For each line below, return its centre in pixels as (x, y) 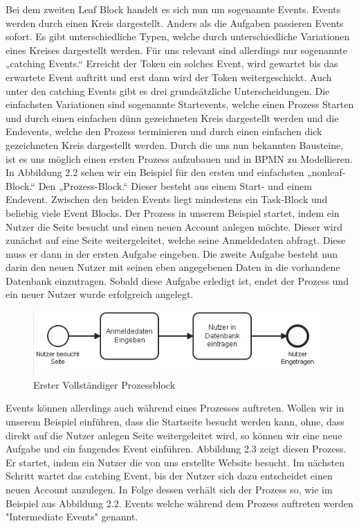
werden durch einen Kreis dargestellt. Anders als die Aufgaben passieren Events (175, 23)
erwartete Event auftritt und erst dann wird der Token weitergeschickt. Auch (169, 77)
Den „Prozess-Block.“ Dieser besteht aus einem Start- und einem (175, 185)
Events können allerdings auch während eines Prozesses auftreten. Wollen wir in (175, 408)
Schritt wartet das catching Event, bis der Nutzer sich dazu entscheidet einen (169, 476)
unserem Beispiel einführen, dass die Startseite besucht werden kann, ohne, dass (175, 422)
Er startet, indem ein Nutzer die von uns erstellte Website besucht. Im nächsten (175, 462)
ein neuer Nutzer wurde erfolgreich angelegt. (100, 294)
